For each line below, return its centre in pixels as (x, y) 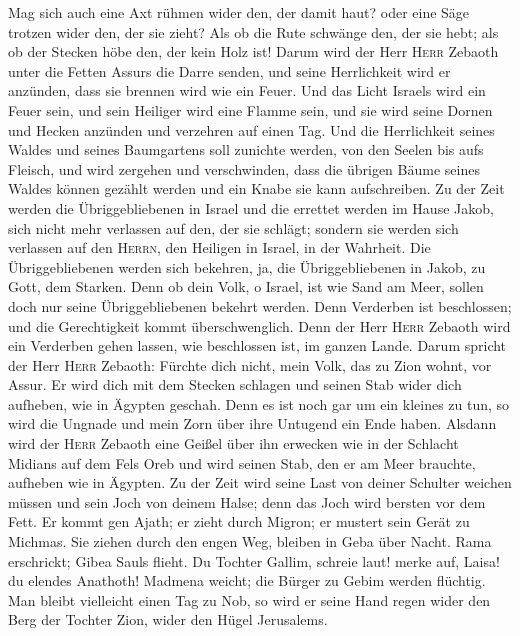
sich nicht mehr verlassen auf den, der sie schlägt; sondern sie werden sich (233, 227)
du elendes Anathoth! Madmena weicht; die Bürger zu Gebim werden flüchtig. (247, 580)
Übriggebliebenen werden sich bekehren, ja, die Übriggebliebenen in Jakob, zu (247, 266)
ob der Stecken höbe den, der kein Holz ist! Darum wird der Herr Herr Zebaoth (253, 51)
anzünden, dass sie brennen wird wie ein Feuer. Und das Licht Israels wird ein (247, 90)
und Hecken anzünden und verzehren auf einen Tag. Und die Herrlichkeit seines (251, 129)
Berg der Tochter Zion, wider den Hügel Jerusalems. (168, 619)
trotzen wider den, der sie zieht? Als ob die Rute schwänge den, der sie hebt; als (253, 31)
